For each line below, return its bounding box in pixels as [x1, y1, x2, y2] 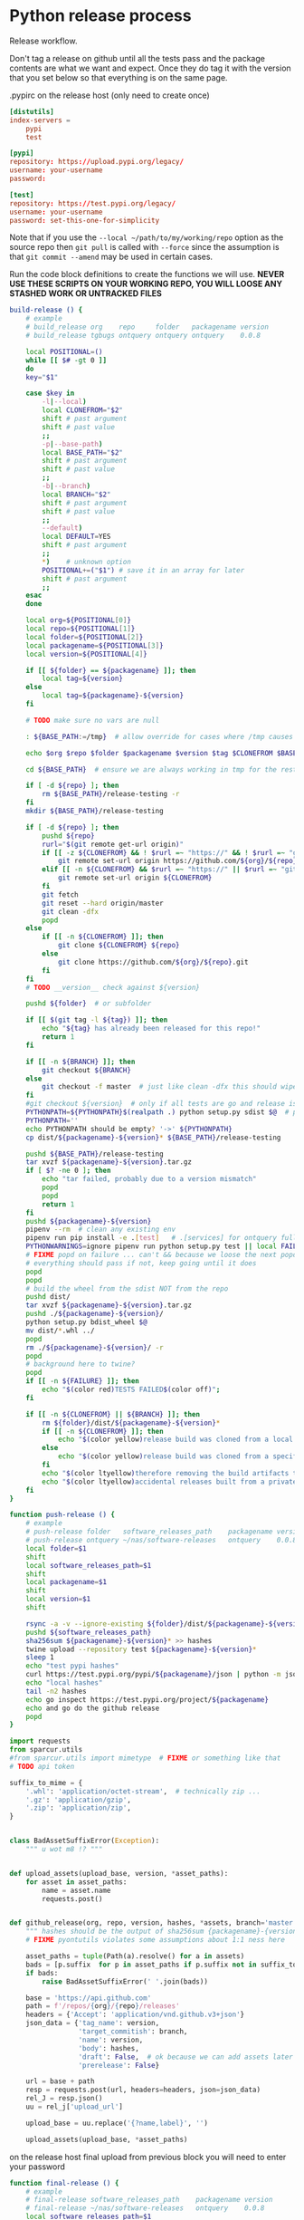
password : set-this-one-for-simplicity [9, 216, 160, 225]
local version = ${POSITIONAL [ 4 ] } [25, 649, 147, 658]
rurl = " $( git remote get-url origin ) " [42, 840, 184, 849]
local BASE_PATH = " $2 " [42, 447, 124, 457]
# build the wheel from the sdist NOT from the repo [25, 1283, 229, 1293]
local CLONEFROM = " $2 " [42, 406, 124, 415]
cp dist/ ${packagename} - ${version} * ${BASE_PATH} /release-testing [25, 1133, 281, 1142]
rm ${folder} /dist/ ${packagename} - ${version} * [42, 1418, 221, 1427]
